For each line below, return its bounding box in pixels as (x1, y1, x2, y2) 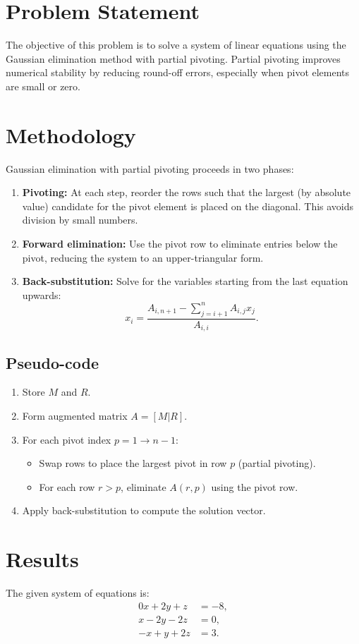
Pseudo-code (6, 351, 99, 373)
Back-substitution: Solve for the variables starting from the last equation (22, 274, 348, 288)
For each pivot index (22, 432, 111, 446)
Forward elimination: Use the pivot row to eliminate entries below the (22, 236, 338, 250)
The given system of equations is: (6, 585, 150, 600)
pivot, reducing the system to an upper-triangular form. (22, 250, 264, 265)
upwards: (22, 287, 61, 302)
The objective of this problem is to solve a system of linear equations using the (6, 37, 346, 52)
